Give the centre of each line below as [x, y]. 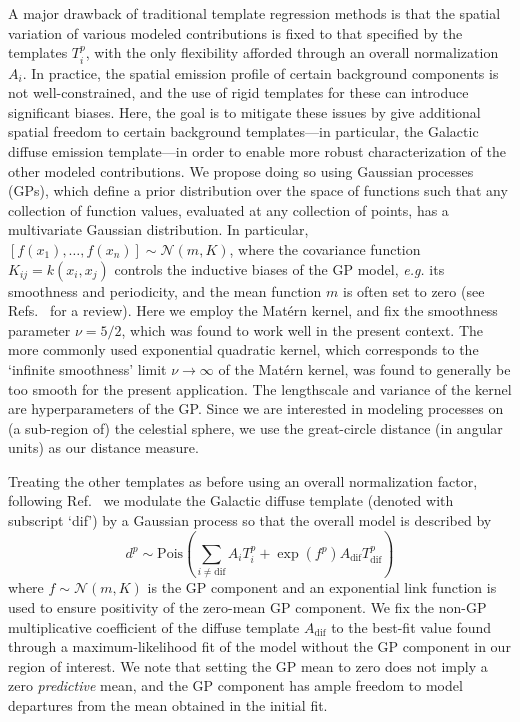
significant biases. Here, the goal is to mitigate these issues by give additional [244, 111]
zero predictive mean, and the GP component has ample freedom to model [235, 685]
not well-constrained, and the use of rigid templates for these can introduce [238, 92]
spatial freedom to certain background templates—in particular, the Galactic [243, 131]
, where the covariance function [325, 248]
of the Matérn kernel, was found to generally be [364, 368]
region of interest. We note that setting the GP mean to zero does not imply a [248, 665]
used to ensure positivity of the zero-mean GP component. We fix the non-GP [247, 606]
